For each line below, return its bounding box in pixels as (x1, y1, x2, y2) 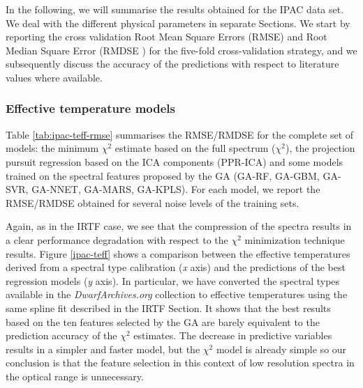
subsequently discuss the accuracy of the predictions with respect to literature (6, 56, 339, 71)
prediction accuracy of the (6, 328, 117, 343)
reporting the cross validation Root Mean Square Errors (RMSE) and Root (6, 29, 327, 44)
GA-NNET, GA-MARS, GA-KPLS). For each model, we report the (31, 182, 320, 196)
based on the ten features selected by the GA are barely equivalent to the (6, 314, 320, 329)
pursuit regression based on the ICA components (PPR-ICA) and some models (6, 154, 343, 169)
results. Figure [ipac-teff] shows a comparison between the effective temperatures (6, 246, 350, 261)
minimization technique (244, 232, 345, 247)
